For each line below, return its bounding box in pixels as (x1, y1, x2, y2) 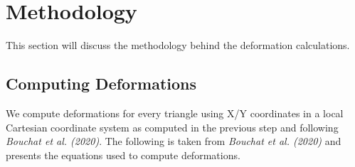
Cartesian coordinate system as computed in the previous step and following (6, 119, 339, 134)
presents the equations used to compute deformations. (6, 147, 240, 162)
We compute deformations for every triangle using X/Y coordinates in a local (6, 105, 344, 120)
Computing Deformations (6, 72, 197, 95)
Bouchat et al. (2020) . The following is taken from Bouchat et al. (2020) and (6, 134, 341, 149)
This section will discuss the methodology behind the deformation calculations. (6, 38, 350, 53)
